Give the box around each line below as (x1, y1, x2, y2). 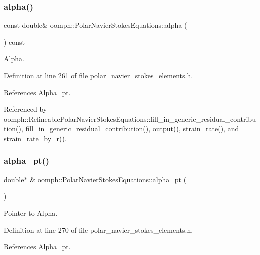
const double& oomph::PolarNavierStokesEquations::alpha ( (4, 20, 187, 30)
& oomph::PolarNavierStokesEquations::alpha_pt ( (30, 174, 187, 184)
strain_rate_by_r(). (4, 133, 67, 143)
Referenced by (4, 104, 47, 114)
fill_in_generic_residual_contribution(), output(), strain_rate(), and (25, 123, 239, 134)
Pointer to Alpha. (4, 207, 58, 218)
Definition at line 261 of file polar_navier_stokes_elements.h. (4, 70, 193, 80)
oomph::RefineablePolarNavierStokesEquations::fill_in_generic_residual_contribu (4, 113, 256, 124)
